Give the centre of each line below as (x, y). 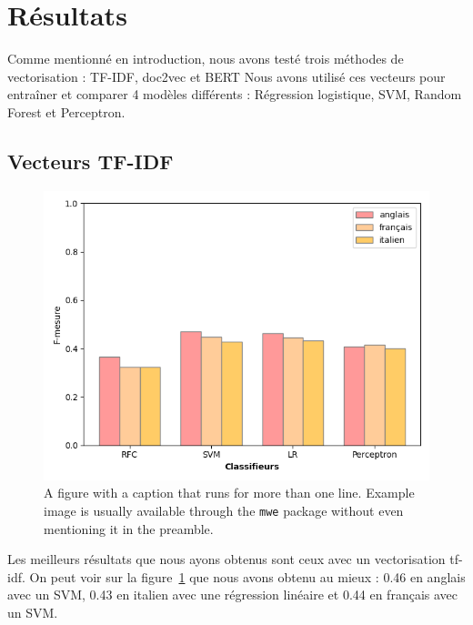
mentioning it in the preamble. (129, 528)
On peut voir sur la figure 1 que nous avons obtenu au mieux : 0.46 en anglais (247, 576)
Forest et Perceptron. (66, 111)
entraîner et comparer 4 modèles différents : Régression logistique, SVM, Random (235, 94)
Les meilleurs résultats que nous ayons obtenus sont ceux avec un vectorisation (226, 559)
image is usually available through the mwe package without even (224, 510)
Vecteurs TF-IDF (91, 161)
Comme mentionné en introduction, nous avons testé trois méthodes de (206, 59)
